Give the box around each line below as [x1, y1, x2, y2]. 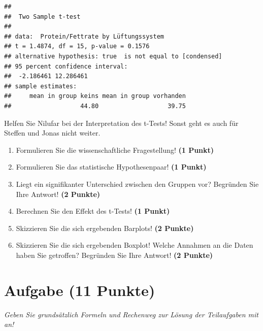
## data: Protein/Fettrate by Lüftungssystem [4, 32, 164, 40]
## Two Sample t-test [4, 13, 81, 20]
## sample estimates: [4, 82, 77, 90]
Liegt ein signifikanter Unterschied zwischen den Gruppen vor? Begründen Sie [16, 178, 259, 189]
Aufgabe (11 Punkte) [4, 279, 155, 300]
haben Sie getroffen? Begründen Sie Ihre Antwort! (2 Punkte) [16, 249, 213, 260]
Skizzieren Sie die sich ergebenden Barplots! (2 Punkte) [16, 222, 194, 233]
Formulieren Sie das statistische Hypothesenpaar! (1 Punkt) [16, 161, 207, 172]
